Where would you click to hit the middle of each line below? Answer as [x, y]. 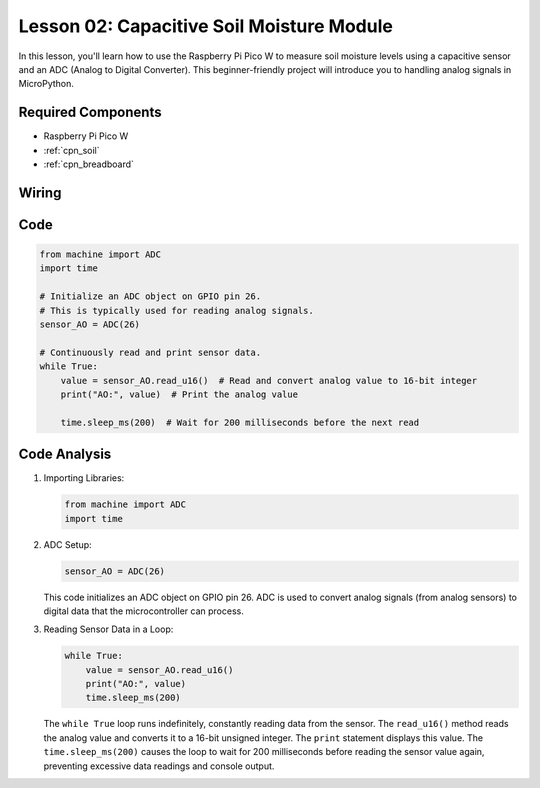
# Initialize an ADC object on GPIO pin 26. [150, 296]
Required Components [90, 112]
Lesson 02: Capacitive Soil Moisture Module [206, 26]
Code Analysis [65, 454]
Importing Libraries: [84, 478]
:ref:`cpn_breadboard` [89, 164]
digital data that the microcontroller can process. [143, 611]
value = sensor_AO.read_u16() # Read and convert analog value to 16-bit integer [269, 380]
